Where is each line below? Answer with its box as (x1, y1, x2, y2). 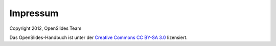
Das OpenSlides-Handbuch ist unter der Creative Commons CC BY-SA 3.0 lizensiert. (9, 34, 188, 40)
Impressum (9, 8, 59, 19)
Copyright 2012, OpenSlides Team (9, 25, 82, 31)
